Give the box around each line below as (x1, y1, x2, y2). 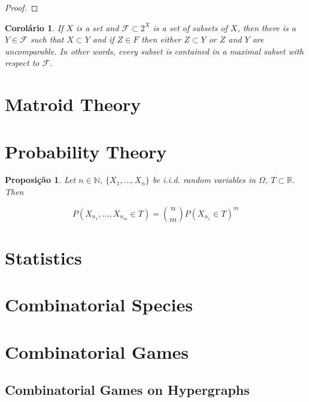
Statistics (5, 245, 82, 269)
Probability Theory (5, 139, 167, 163)
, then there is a (237, 21, 296, 34)
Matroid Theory (5, 92, 141, 116)
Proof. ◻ (5, 1, 38, 13)
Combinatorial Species (5, 292, 193, 317)
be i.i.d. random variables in (152, 173, 256, 186)
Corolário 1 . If (5, 21, 63, 34)
